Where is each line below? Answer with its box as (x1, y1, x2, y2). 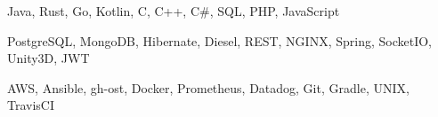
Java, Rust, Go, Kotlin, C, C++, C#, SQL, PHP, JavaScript (7, 2, 340, 19)
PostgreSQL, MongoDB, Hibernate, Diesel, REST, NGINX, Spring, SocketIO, (7, 31, 432, 50)
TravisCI (7, 96, 55, 114)
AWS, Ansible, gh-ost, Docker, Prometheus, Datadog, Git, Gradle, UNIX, (7, 78, 410, 97)
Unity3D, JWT (7, 49, 90, 67)
